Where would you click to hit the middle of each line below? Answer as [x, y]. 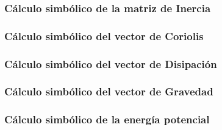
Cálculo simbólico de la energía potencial [107, 119]
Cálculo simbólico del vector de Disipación [111, 63]
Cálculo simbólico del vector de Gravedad [109, 91]
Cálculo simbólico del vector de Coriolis [104, 36]
